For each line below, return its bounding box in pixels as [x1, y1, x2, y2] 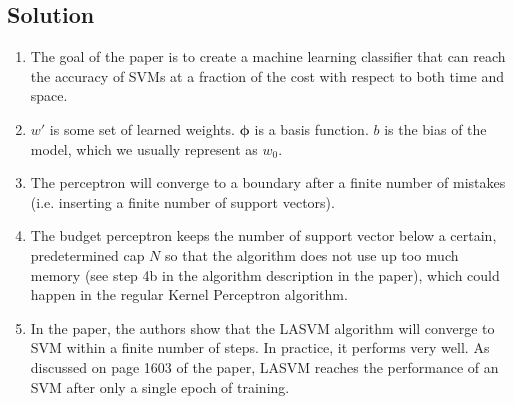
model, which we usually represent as [30, 138, 258, 159]
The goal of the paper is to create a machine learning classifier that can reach [30, 46, 506, 67]
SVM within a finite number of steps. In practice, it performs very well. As [30, 337, 490, 358]
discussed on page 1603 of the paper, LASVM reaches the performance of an [30, 356, 499, 377]
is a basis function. [254, 118, 369, 139]
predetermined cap [30, 244, 145, 265]
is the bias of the [384, 118, 487, 139]
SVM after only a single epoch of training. [30, 376, 290, 397]
